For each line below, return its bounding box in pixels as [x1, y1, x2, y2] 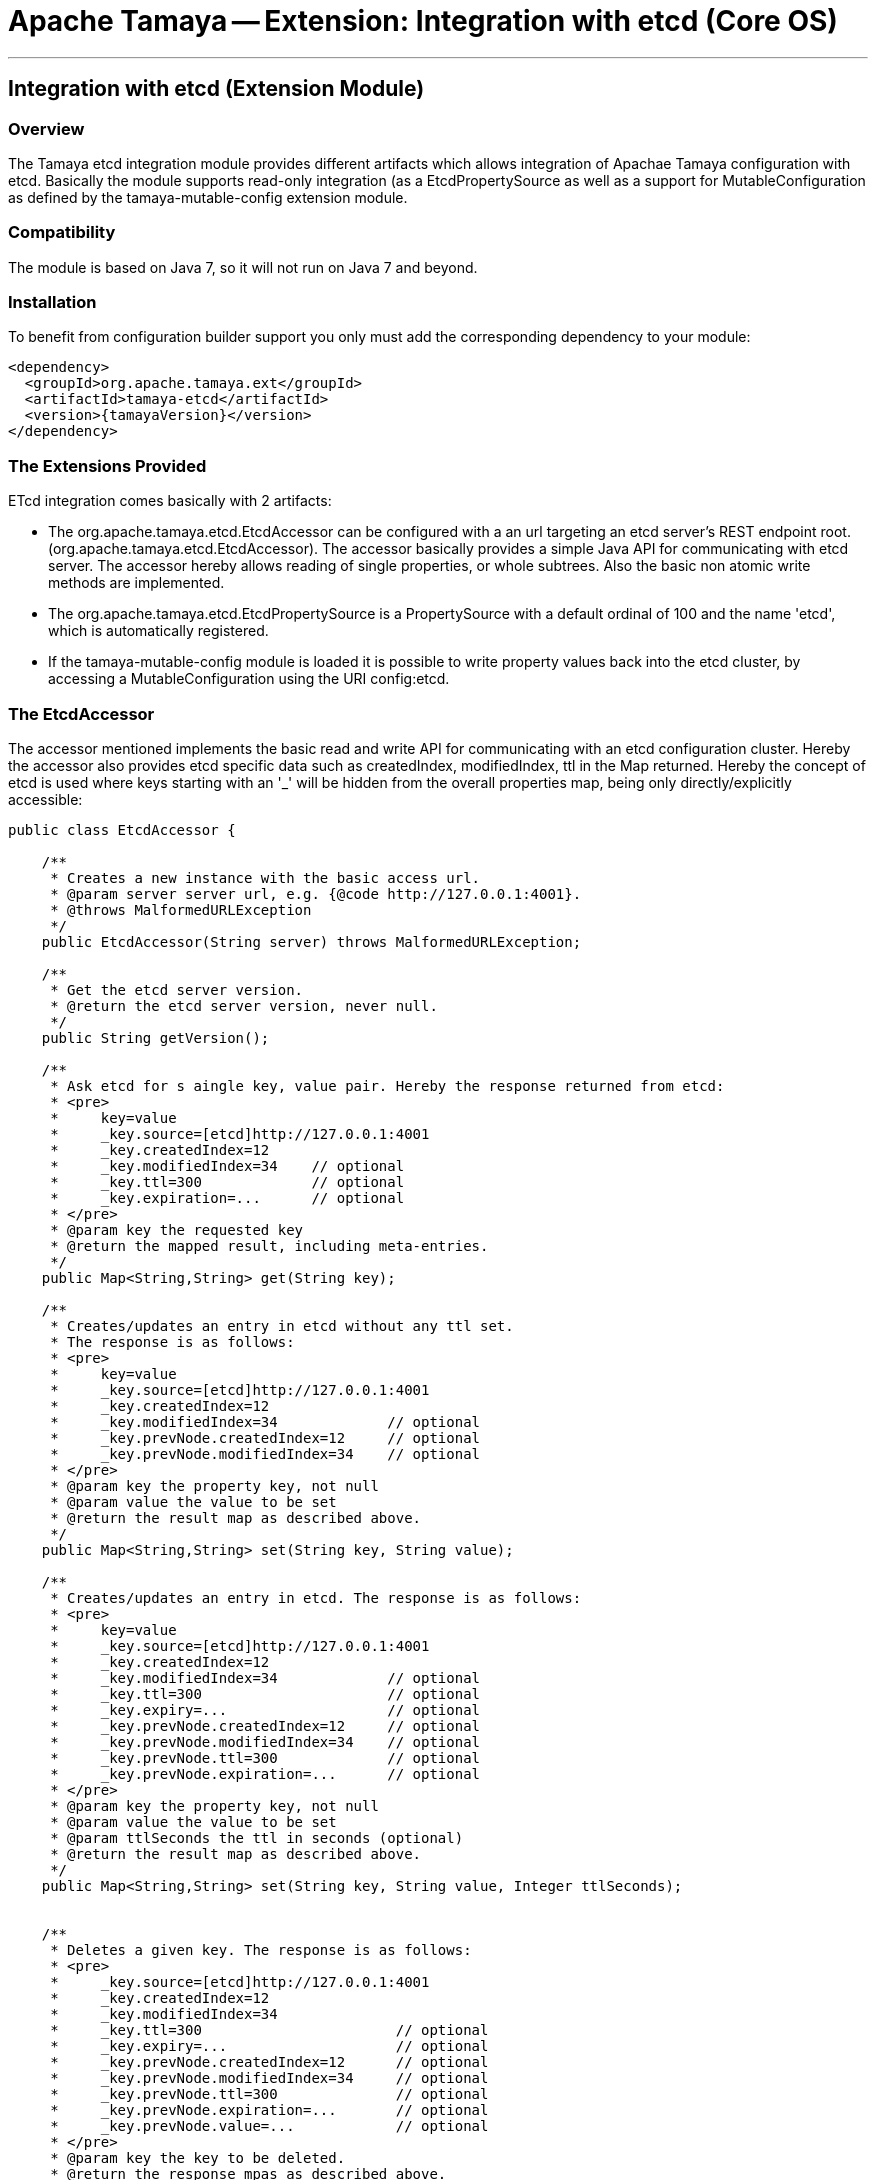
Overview [8, 118, 85, 139]
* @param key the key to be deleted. [50, 2149, 346, 2166]
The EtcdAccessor [8, 703, 155, 724]
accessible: [8, 790, 83, 808]
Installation [8, 292, 97, 313]
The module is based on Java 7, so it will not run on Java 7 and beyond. [8, 258, 478, 276]
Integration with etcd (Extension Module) [8, 76, 425, 102]
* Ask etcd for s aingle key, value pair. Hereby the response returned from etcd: [50, 1077, 725, 1094]
